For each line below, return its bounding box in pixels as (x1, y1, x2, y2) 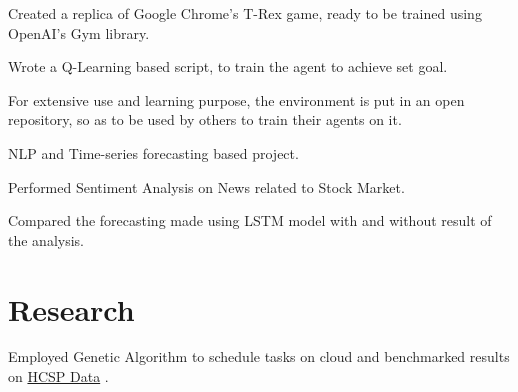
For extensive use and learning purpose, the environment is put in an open (8, 89, 465, 110)
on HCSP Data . (8, 366, 109, 387)
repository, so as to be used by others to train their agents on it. (8, 109, 402, 130)
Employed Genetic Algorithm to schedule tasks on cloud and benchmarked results (8, 346, 510, 367)
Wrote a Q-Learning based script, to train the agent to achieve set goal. (8, 56, 448, 77)
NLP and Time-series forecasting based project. (8, 142, 299, 163)
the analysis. (8, 229, 84, 250)
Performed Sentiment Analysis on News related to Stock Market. (8, 176, 405, 197)
